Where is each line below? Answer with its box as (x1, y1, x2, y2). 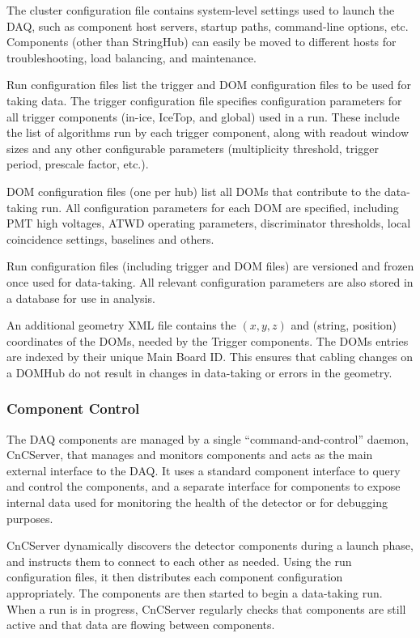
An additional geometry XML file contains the (6, 317, 236, 334)
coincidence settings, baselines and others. (6, 230, 214, 247)
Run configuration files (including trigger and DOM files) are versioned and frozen (6, 257, 414, 274)
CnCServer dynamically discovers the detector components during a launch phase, (6, 537, 414, 554)
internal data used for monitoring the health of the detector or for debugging (6, 494, 388, 511)
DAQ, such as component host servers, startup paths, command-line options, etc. (6, 17, 409, 34)
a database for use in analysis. (6, 289, 155, 306)
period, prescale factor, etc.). (6, 155, 149, 172)
